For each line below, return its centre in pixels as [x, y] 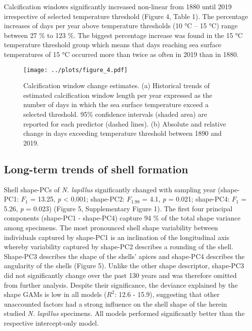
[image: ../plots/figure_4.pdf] [76, 70]
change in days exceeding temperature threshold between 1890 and [123, 133]
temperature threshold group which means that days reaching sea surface [113, 45]
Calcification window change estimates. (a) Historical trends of [117, 85]
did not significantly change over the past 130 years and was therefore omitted [120, 275]
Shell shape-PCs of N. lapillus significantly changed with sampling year [110, 189]
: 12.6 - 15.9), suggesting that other [167, 294]
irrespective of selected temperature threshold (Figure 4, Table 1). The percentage [126, 16]
